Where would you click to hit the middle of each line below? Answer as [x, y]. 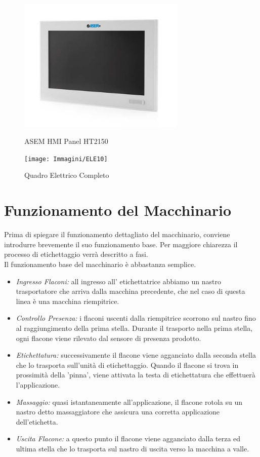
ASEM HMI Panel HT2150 [66, 141]
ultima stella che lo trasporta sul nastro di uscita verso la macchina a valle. [133, 448]
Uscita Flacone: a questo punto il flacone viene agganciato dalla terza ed [128, 439]
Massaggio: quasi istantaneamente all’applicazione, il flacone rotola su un [129, 402]
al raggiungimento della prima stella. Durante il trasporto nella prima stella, [134, 328]
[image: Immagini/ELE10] [66, 159]
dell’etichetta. [37, 421]
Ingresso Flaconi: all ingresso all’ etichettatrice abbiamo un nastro [118, 281]
